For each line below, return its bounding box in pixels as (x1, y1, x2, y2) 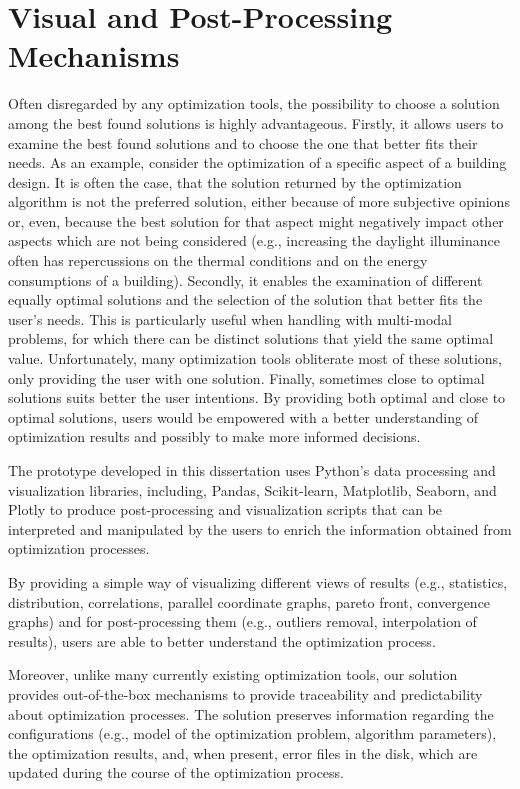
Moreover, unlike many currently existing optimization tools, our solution (8, 664, 458, 685)
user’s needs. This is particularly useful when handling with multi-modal (8, 308, 452, 329)
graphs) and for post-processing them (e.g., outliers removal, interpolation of (8, 611, 477, 632)
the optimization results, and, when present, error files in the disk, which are (8, 742, 478, 763)
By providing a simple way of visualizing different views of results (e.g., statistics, (8, 571, 508, 592)
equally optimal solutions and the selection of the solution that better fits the (8, 289, 483, 310)
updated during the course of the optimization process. (8, 762, 344, 783)
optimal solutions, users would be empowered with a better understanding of (8, 406, 478, 427)
